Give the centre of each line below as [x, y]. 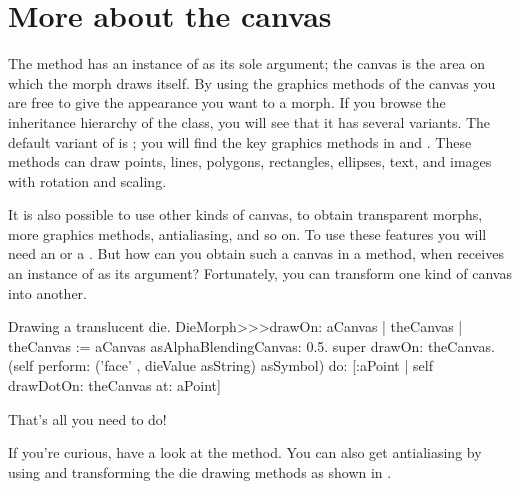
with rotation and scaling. [87, 180]
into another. [48, 292]
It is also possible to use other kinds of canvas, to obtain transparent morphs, [245, 214]
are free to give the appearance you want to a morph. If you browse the [227, 102]
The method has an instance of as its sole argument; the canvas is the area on [246, 63]
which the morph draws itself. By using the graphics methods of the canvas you [252, 82]
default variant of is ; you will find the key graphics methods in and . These [240, 141]
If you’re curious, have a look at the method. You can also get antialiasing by [245, 452]
